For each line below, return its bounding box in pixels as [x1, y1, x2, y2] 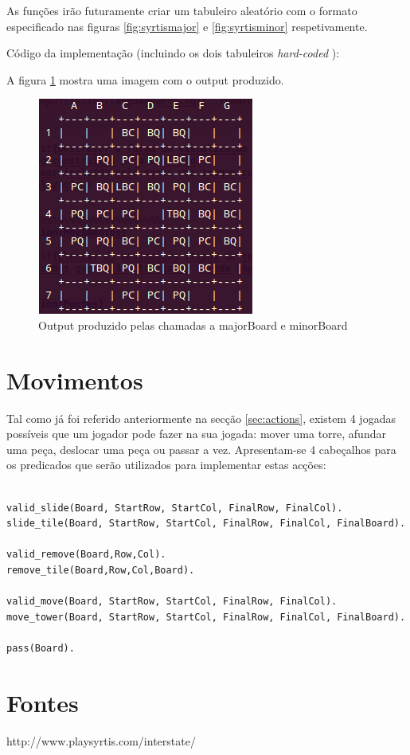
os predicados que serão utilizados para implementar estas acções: [6, 456, 326, 473]
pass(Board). [6, 643, 75, 654]
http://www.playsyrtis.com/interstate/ [6, 732, 196, 749]
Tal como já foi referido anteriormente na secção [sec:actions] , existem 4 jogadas [6, 409, 396, 426]
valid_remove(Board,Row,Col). [6, 549, 166, 561]
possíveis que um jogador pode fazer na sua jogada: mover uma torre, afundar [6, 425, 386, 442]
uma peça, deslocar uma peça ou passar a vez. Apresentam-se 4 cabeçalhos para [6, 440, 396, 457]
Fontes [6, 686, 79, 718]
